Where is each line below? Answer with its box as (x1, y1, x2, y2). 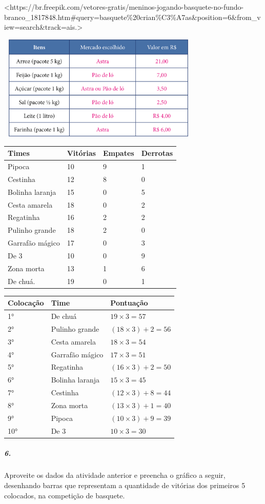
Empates (103, 148, 134, 158)
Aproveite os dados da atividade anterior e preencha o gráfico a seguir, (4, 470, 226, 480)
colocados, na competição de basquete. (4, 490, 125, 500)
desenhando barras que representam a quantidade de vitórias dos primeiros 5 (4, 479, 246, 490)
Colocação (8, 297, 44, 308)
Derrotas (141, 148, 173, 158)
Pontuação (110, 297, 148, 308)
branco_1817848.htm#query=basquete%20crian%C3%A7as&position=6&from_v (4, 11, 261, 22)
